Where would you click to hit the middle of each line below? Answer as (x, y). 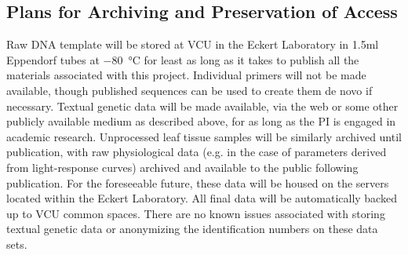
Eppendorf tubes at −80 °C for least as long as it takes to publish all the (183, 59)
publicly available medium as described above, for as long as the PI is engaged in (201, 121)
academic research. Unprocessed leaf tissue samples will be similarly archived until (204, 136)
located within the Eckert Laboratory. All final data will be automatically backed (202, 198)
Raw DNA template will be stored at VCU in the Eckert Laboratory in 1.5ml (193, 44)
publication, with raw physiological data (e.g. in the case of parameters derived (197, 152)
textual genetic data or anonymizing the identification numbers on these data (192, 229)
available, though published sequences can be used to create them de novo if (189, 90)
